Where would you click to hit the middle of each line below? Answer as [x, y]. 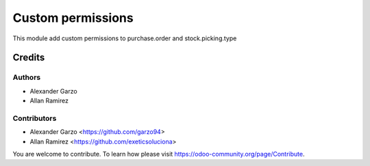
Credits [29, 58]
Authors [27, 77]
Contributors [35, 118]
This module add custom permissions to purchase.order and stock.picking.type [125, 38]
